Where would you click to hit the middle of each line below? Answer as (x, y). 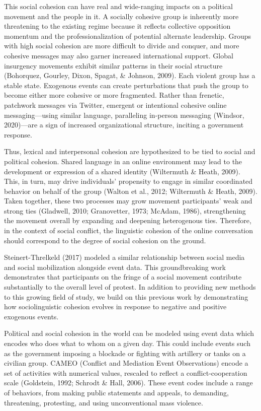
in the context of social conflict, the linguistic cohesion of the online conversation (129, 230)
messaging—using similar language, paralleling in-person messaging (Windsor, (124, 115)
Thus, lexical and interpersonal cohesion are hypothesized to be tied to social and (130, 151)
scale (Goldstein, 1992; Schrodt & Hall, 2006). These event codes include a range (128, 383)
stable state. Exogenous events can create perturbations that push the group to (126, 85)
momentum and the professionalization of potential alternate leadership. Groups (127, 36)
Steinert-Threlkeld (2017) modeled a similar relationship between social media (124, 257)
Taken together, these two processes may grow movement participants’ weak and (128, 201)
